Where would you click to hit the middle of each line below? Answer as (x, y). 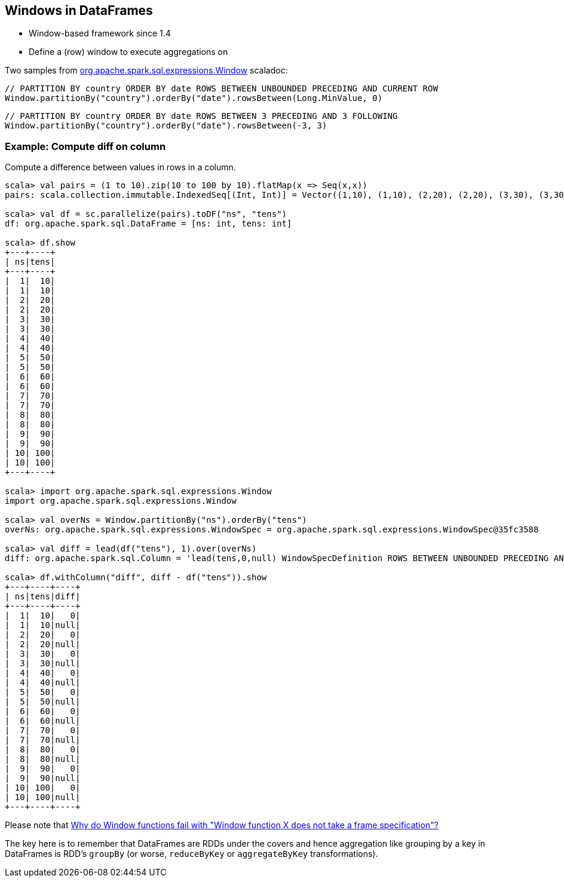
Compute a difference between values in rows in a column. (120, 167)
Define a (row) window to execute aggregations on (128, 52)
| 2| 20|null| (43, 644)
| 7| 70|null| (43, 740)
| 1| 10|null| (43, 625)
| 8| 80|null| (43, 759)
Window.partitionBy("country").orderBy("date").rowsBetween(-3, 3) (166, 126)
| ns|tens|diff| (43, 597)
